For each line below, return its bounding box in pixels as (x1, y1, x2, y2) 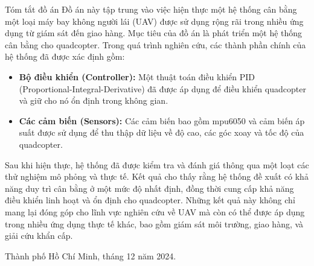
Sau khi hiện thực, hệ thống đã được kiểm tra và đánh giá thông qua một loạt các (5, 158, 309, 171)
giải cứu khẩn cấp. (5, 229, 73, 242)
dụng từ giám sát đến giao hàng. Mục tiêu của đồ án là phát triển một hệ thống (5, 27, 303, 39)
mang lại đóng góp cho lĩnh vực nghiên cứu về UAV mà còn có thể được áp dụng (5, 205, 305, 218)
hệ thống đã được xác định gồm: (5, 50, 125, 63)
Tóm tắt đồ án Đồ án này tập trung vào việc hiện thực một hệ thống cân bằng (5, 3, 297, 15)
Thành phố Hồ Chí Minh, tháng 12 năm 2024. (5, 249, 176, 262)
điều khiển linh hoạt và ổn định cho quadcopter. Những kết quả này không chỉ (5, 194, 295, 206)
